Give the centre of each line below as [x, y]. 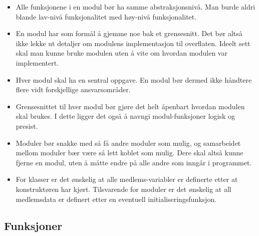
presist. [27, 126]
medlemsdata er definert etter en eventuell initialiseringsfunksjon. [116, 199]
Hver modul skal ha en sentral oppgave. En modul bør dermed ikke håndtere [134, 79]
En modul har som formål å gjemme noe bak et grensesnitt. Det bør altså [129, 33]
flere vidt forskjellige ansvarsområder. [73, 89]
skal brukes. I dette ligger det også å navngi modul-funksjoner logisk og [125, 116]
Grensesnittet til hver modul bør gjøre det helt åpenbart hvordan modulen [130, 106]
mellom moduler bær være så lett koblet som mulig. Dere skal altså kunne [129, 153]
